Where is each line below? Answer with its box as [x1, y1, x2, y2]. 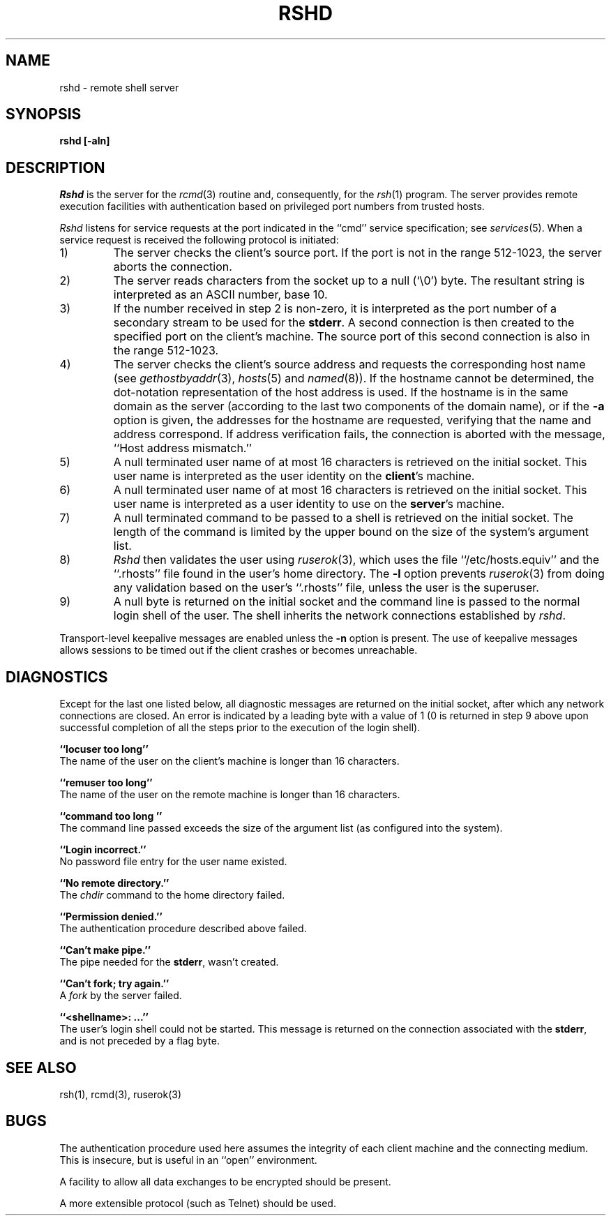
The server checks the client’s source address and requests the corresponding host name [113, 357, 586, 372]
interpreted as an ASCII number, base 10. [113, 287, 328, 302]
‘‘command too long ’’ [59, 810, 163, 823]
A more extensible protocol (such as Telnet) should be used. [59, 1197, 336, 1209]
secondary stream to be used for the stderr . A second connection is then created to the [113, 315, 575, 330]
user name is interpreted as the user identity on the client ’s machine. [113, 469, 475, 484]
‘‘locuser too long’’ [59, 743, 149, 756]
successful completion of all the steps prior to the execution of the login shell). [59, 721, 421, 734]
